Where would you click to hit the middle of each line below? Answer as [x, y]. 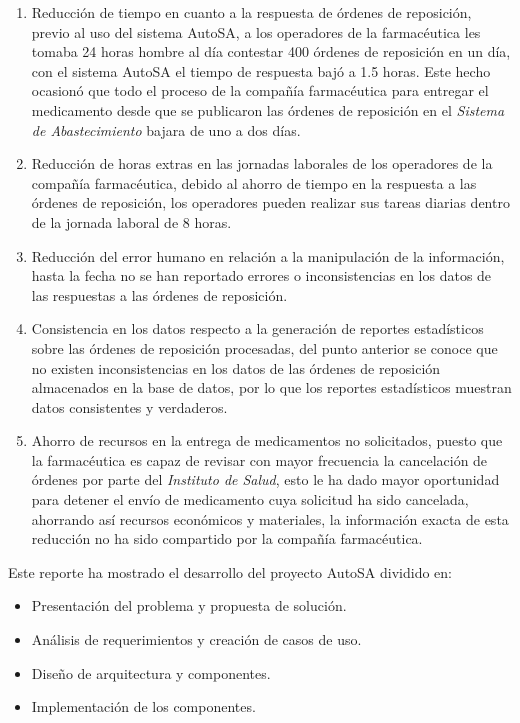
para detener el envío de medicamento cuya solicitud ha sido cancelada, [250, 499]
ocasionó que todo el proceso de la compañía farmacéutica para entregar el [260, 90]
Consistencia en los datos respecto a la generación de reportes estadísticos [257, 328]
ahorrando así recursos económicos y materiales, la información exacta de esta [270, 518]
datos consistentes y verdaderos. [129, 406]
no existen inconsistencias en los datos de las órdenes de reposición [236, 367]
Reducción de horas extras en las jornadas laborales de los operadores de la [262, 163]
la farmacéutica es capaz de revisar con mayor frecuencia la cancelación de [259, 459]
